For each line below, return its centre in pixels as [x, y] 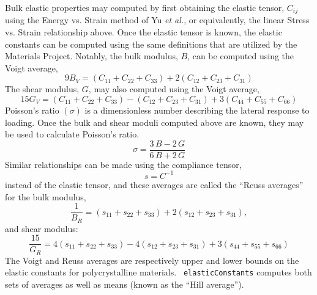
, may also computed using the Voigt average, [174, 89]
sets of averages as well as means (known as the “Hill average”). [125, 284]
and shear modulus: [42, 228]
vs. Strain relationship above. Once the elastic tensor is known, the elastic [144, 32]
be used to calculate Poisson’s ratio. [72, 134]
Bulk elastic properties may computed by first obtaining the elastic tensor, [145, 7]
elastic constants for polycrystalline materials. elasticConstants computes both [158, 272]
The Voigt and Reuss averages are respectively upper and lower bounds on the [152, 260]
